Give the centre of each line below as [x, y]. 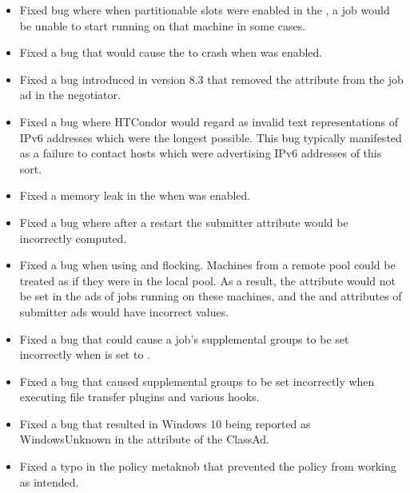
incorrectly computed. [73, 238]
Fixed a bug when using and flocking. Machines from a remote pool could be [207, 265]
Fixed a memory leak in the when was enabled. [135, 195]
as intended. [49, 481]
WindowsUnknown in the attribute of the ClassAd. [144, 439]
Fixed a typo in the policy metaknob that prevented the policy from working [208, 466]
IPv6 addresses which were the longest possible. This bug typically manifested [211, 137]
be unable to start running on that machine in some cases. [163, 25]
